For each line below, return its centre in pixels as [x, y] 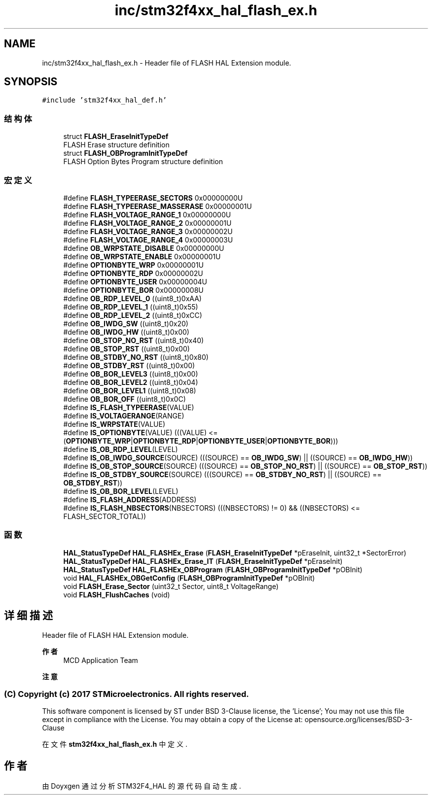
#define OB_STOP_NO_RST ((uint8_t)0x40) [134, 340]
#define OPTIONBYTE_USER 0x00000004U [135, 281]
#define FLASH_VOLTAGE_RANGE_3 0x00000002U [148, 231]
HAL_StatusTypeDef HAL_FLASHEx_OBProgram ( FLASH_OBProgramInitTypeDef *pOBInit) [213, 569]
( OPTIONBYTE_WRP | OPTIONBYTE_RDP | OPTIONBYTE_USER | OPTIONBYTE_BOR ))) [201, 441]
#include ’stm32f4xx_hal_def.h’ [105, 100]
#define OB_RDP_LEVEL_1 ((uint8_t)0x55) [131, 307]
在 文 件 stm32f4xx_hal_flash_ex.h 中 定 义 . [115, 744]
